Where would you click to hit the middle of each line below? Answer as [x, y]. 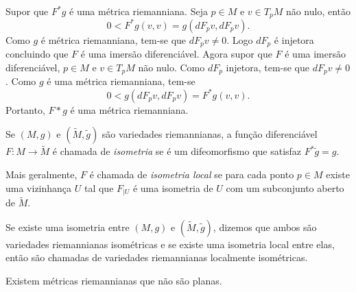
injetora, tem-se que [268, 67]
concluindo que [37, 54]
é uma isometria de [173, 187]
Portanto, [25, 109]
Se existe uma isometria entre [68, 227]
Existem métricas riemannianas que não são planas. [114, 280]
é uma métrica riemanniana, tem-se [121, 81]
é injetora [294, 39]
